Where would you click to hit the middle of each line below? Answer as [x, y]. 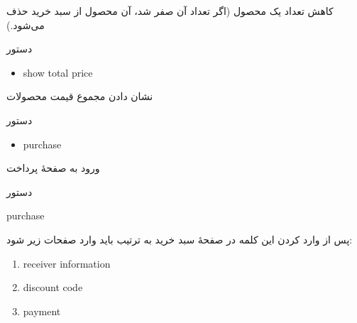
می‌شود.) [26, 24]
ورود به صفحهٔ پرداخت [53, 168]
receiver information [67, 263]
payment [42, 311]
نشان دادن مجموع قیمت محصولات [80, 96]
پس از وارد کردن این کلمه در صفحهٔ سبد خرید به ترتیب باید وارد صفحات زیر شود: [180, 239]
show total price [58, 72]
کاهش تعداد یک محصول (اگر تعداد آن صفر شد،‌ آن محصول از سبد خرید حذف [170, 11]
